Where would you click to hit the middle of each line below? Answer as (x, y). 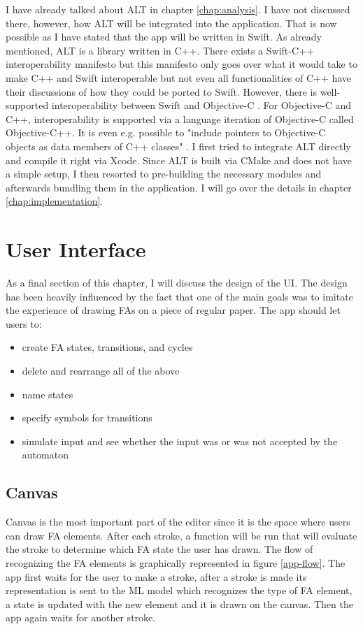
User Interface (76, 249)
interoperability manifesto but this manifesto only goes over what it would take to (181, 64)
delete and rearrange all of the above (101, 370)
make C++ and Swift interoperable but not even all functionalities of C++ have (179, 77)
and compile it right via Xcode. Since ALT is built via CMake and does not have (179, 160)
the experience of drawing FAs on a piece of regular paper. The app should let (173, 310)
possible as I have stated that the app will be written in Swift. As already (164, 37)
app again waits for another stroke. (81, 617)
